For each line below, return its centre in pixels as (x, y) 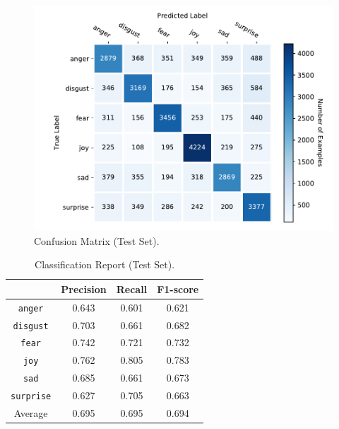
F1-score (178, 288)
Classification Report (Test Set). (105, 264)
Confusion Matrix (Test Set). (97, 240)
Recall (132, 288)
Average (31, 413)
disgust (31, 326)
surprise (31, 397)
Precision (84, 288)
